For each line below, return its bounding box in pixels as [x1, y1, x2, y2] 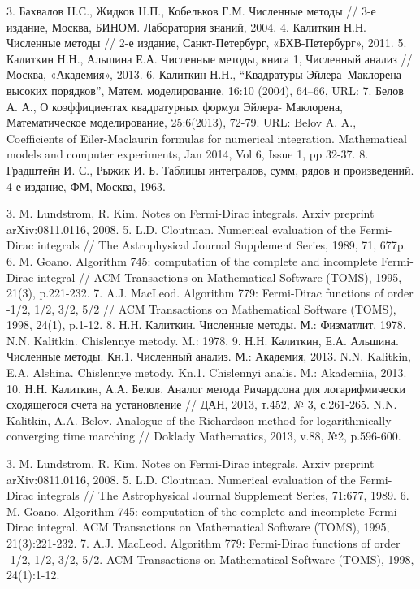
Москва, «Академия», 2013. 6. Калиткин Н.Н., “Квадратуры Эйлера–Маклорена [6, 66, 401, 83]
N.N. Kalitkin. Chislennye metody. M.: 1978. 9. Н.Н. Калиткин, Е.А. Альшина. [6, 331, 399, 349]
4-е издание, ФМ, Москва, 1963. [6, 177, 167, 194]
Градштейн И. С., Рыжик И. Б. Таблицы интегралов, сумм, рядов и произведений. [6, 161, 414, 178]
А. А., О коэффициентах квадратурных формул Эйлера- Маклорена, [6, 97, 343, 115]
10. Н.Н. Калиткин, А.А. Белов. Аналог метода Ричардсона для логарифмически [6, 379, 405, 396]
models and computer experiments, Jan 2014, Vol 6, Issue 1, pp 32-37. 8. [6, 145, 369, 162]
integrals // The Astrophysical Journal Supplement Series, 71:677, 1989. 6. [37, 487, 409, 504]
